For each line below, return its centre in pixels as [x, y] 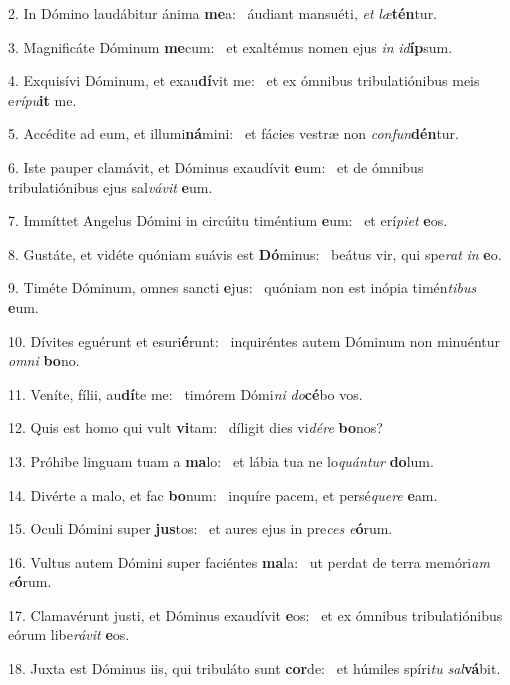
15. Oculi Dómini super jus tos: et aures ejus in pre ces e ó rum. [200, 528]
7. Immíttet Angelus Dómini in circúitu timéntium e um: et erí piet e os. [228, 220]
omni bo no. [44, 360]
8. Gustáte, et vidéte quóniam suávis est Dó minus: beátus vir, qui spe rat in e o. [255, 253]
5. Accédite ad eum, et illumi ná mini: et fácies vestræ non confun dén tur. [233, 133]
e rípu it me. [42, 99]
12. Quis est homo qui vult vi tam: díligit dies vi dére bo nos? [195, 427]
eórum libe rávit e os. [69, 634]
